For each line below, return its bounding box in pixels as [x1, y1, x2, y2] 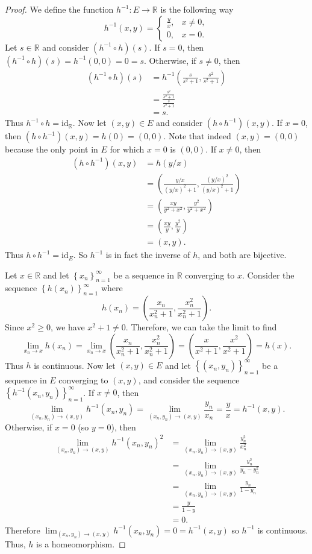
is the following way [160, 3, 234, 15]
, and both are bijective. [198, 248, 287, 261]
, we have [50, 321, 85, 333]
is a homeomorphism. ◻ [36, 537, 126, 550]
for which [110, 143, 145, 156]
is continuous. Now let [34, 359, 116, 371]
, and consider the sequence [138, 374, 240, 386]
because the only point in [5, 143, 98, 156]
